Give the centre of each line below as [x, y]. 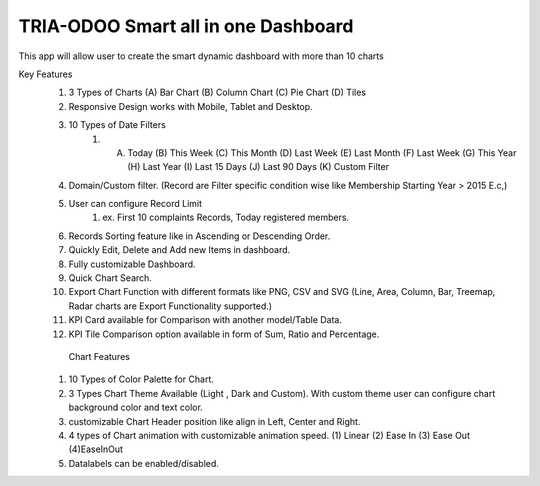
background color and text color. [136, 407]
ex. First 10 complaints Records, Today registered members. [226, 217]
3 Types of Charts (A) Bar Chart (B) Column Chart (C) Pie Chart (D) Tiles [217, 92]
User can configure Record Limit [135, 204]
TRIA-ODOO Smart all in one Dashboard [186, 26]
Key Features [45, 74]
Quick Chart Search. [110, 278]
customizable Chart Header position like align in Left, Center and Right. [214, 421]
